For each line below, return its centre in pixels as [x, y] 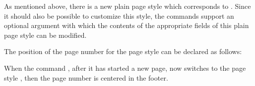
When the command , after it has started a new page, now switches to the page [125, 68]
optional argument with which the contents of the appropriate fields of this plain [127, 25]
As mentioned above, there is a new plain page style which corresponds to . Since [127, 6]
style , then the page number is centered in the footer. [86, 77]
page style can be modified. [45, 35]
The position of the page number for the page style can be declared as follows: [123, 51]
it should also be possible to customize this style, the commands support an [119, 15]
